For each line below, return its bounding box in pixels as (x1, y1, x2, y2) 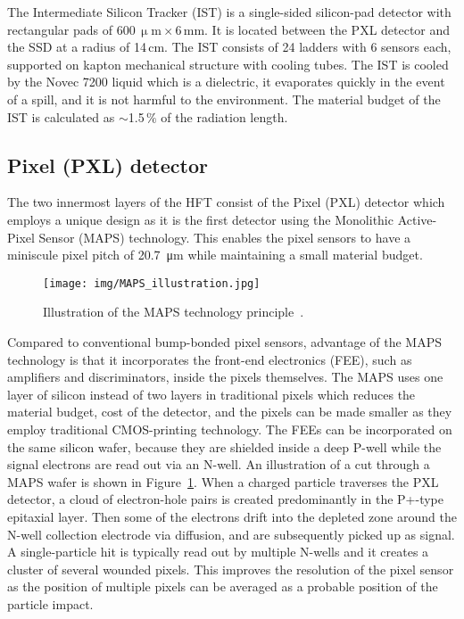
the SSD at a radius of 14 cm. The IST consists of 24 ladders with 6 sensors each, (7, 37, 452, 56)
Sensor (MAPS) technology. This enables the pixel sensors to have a (38, 227, 411, 246)
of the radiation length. (161, 107, 288, 126)
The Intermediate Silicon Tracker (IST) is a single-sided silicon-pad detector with (7, 3, 452, 21)
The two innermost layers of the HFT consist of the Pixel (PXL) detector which (7, 193, 445, 211)
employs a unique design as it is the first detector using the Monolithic (7, 210, 394, 228)
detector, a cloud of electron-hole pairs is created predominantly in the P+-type (7, 490, 443, 508)
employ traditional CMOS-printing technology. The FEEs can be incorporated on (7, 419, 452, 438)
